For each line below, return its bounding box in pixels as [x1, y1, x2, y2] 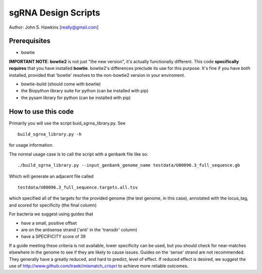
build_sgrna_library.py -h [17, 132, 82, 137]
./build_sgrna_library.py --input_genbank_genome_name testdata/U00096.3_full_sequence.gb [17, 163, 240, 168]
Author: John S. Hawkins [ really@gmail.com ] [9, 24, 99, 30]
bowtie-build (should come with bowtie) [21, 81, 101, 87]
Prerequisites [9, 37, 50, 45]
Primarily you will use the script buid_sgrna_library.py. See [9, 120, 126, 126]
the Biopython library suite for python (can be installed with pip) [21, 88, 149, 94]
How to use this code [9, 107, 74, 116]
